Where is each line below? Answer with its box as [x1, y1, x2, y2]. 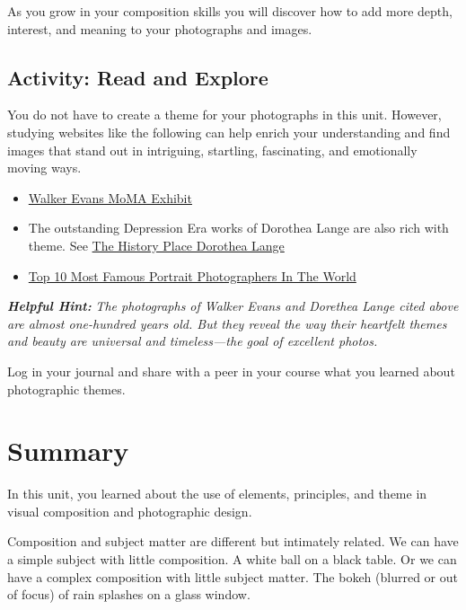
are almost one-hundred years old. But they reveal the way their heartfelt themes [7, 314, 447, 332]
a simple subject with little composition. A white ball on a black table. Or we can [7, 550, 457, 569]
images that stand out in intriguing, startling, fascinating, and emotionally [7, 140, 418, 159]
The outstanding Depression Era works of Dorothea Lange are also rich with [28, 218, 449, 237]
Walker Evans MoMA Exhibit [28, 188, 192, 207]
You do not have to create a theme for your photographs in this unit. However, [7, 105, 442, 124]
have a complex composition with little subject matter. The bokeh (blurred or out [7, 567, 458, 586]
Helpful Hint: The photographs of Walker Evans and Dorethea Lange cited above [7, 296, 459, 315]
